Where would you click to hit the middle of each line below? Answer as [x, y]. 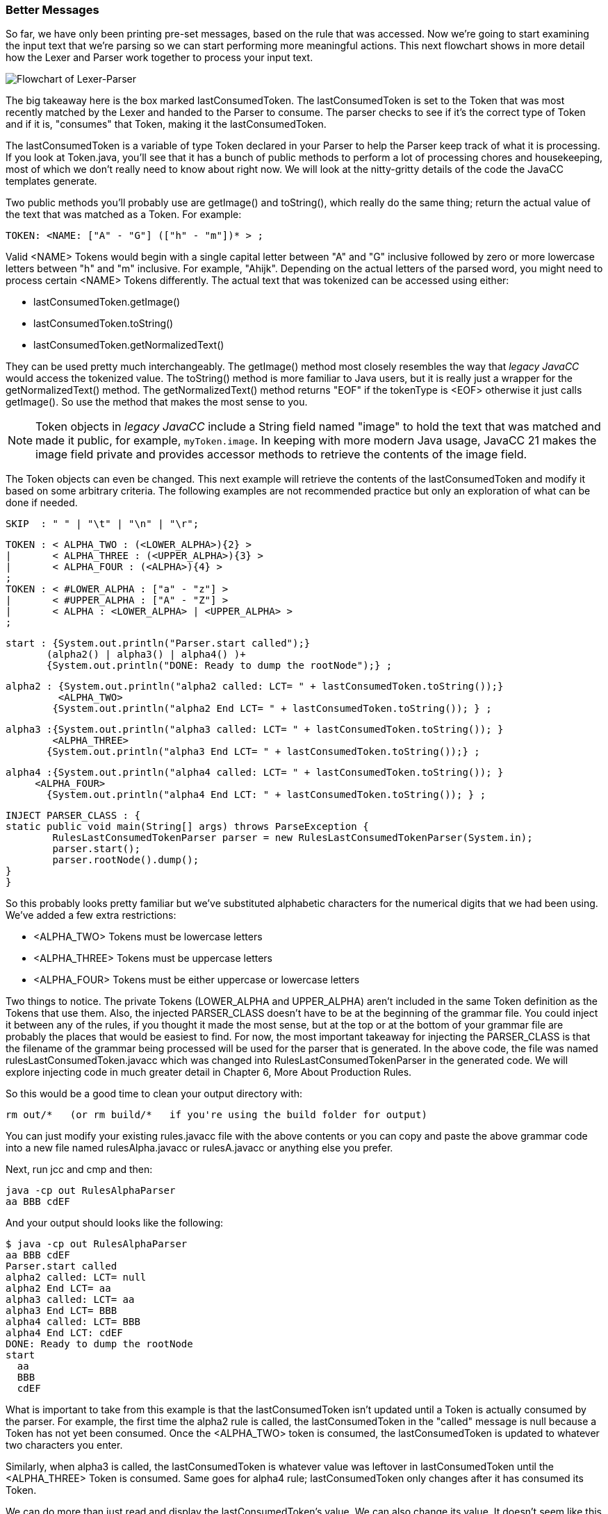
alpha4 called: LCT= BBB [73, 1322]
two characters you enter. [64, 1445]
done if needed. [42, 503]
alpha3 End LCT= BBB [61, 1311]
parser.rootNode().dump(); [126, 860]
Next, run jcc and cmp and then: [79, 1170]
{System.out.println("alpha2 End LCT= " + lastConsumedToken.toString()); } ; [272, 709]
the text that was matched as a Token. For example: [124, 215]
